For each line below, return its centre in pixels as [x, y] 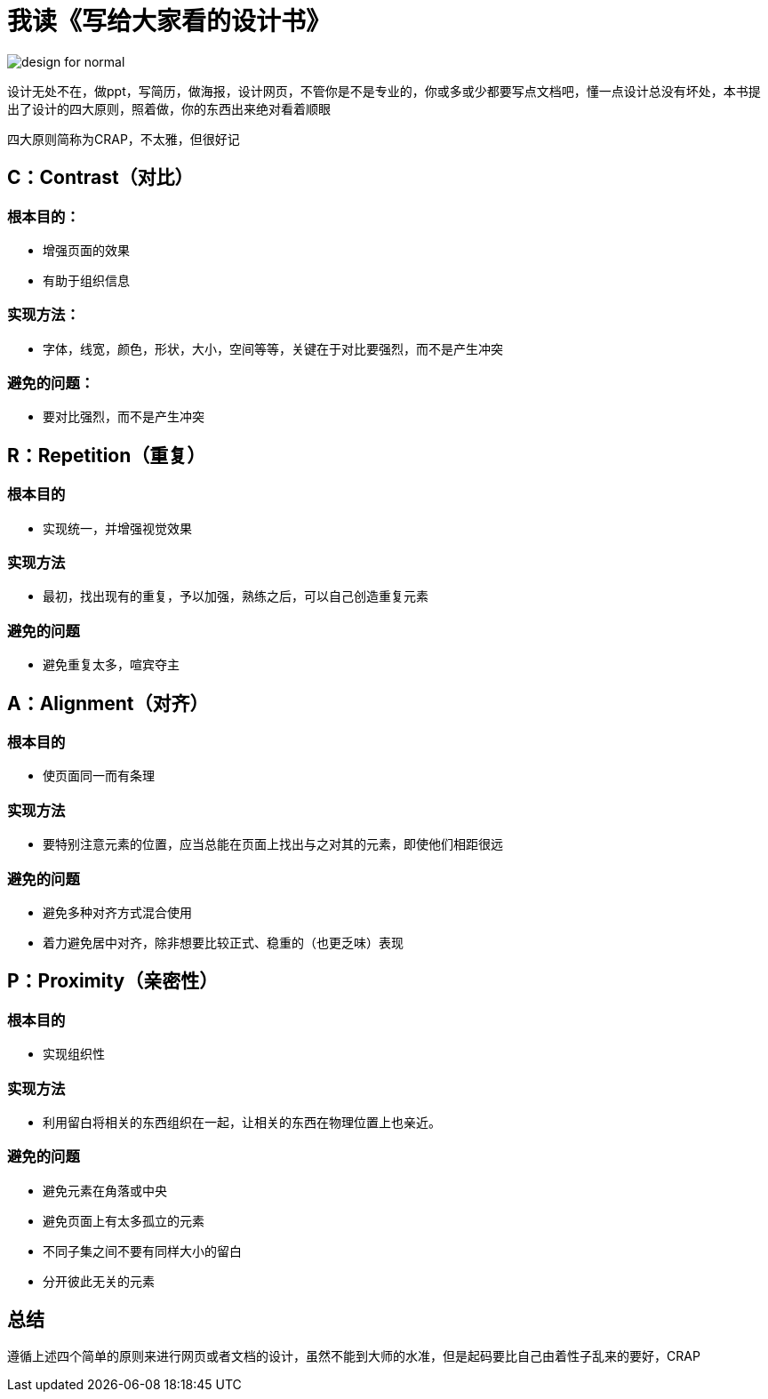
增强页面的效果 [86, 250]
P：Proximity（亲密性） [113, 981]
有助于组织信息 [86, 280]
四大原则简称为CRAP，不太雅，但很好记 [124, 139]
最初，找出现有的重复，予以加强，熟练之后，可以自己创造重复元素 [236, 596]
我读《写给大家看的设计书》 [169, 21]
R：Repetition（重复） [107, 455]
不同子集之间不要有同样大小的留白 [142, 1251]
